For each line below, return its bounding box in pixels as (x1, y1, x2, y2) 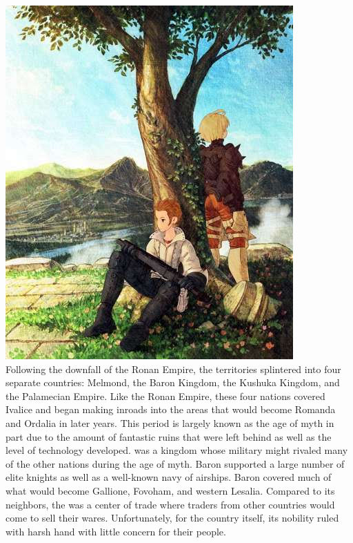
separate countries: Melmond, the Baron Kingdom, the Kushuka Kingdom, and (6, 375, 340, 390)
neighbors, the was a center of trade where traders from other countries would (6, 497, 335, 511)
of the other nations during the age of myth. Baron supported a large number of (6, 456, 345, 470)
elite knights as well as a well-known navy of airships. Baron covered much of (6, 470, 332, 484)
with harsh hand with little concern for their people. (6, 524, 226, 538)
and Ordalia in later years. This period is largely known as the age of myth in (6, 415, 334, 430)
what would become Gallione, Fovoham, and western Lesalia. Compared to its (6, 483, 335, 497)
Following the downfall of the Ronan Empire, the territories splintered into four (6, 361, 341, 376)
